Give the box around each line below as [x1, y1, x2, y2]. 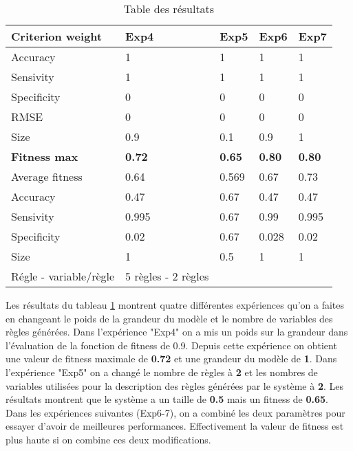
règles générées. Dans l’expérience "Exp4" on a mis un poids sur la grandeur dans [6, 324, 348, 339]
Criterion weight [11, 28, 103, 44]
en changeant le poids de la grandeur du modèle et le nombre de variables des [6, 311, 333, 325]
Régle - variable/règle [11, 268, 115, 284]
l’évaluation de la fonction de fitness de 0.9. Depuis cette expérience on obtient [6, 338, 337, 352]
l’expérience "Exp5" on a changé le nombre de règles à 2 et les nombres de [6, 364, 318, 379]
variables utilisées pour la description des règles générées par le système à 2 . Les [6, 378, 344, 393]
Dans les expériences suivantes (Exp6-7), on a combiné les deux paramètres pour [6, 405, 345, 419]
